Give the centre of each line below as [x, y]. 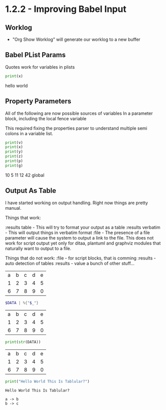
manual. [13, 208]
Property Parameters [38, 101]
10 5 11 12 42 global [25, 175]
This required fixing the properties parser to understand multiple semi [76, 128]
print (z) [14, 157]
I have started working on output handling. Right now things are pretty [77, 203]
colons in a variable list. [29, 133]
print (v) [14, 143]
